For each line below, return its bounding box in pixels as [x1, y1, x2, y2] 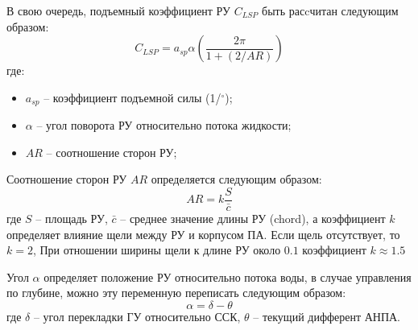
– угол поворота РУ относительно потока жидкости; [36, 117, 292, 134]
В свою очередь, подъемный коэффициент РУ [6, 2, 230, 19]
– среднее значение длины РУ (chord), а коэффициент [120, 210, 386, 227]
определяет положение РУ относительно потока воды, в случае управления [43, 268, 412, 285]
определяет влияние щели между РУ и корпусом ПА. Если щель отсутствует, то [6, 225, 400, 242]
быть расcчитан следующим [262, 2, 399, 19]
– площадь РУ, [35, 210, 108, 227]
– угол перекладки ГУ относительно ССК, [33, 308, 241, 325]
